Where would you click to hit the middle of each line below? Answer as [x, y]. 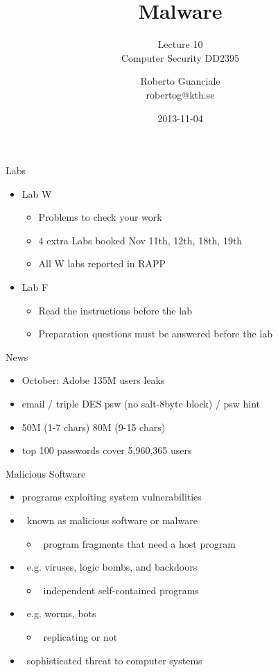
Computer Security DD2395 [180, 57]
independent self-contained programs [121, 590]
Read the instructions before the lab [115, 310]
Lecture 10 [180, 44]
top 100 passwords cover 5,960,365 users [107, 450]
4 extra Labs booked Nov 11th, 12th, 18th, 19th [140, 240]
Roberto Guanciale [180, 81]
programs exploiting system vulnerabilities [112, 497]
